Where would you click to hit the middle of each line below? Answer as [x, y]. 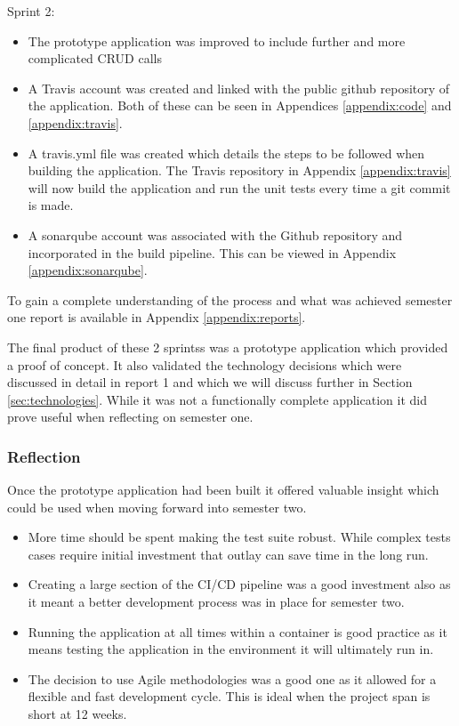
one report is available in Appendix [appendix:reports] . [157, 317]
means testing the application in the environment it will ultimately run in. [231, 649]
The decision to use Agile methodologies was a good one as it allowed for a [232, 678]
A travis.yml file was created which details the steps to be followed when [226, 153]
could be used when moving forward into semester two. [157, 507]
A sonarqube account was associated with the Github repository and [215, 234]
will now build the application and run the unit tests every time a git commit [239, 187]
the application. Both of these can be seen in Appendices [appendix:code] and [240, 105]
